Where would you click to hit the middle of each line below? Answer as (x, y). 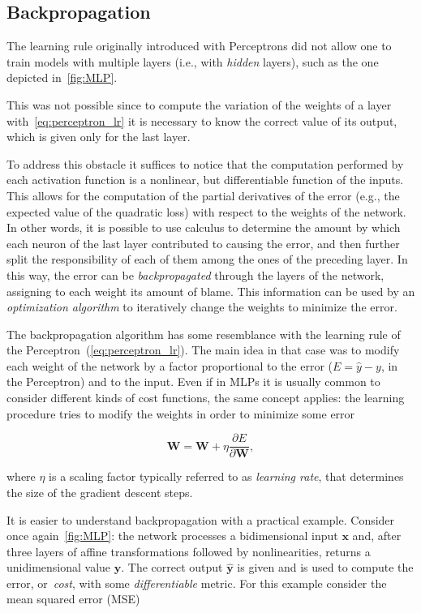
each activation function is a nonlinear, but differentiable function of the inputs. (205, 180)
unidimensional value (59, 567)
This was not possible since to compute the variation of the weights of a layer (199, 104)
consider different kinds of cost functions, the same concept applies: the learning (206, 398)
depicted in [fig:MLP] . (62, 77)
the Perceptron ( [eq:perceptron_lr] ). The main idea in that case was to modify (203, 350)
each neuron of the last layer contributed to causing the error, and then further (203, 243)
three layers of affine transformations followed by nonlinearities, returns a (189, 551)
